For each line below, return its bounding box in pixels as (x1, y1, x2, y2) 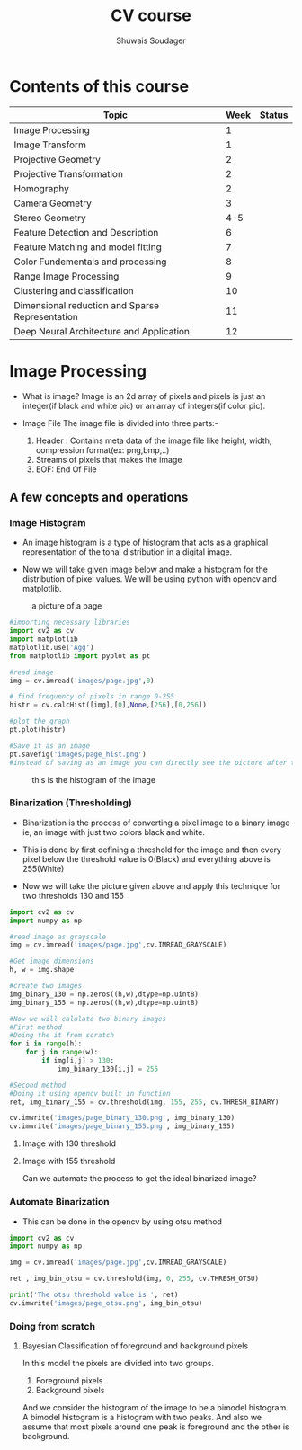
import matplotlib (9, 635, 78, 644)
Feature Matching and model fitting (13, 240, 162, 253)
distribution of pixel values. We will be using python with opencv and (22, 574, 277, 584)
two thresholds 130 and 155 (22, 890, 124, 901)
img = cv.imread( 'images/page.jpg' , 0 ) (9, 676, 155, 685)
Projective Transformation (13, 167, 124, 180)
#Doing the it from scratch (9, 1031, 115, 1040)
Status (259, 109, 289, 121)
